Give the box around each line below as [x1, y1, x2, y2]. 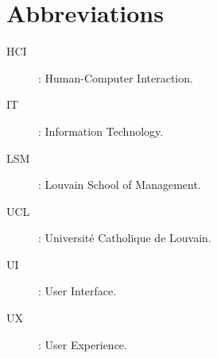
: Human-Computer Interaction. [38, 69, 193, 86]
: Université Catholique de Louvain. [38, 229, 211, 246]
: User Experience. [38, 336, 127, 352]
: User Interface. [38, 283, 117, 299]
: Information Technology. [38, 122, 164, 139]
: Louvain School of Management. [38, 176, 201, 193]
